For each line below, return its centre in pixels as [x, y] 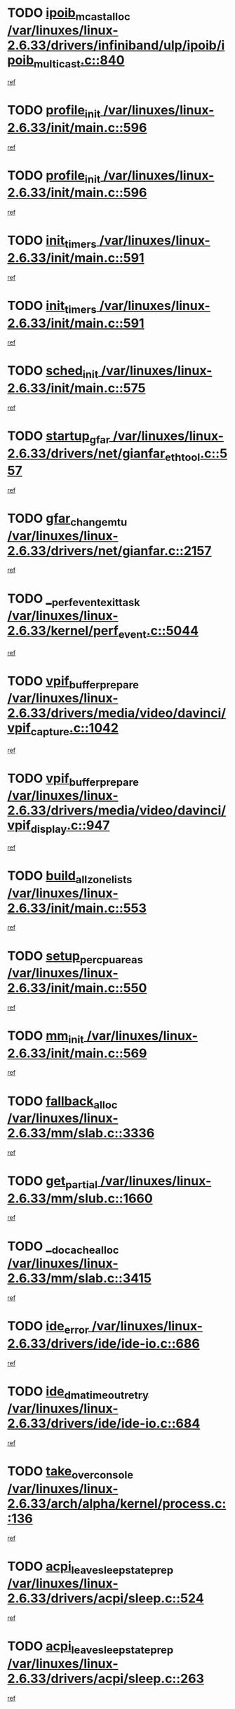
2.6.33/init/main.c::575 [76, 388]
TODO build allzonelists [70, 877]
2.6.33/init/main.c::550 [77, 988]
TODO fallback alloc [62, 1102]
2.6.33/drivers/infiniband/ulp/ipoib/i [116, 45]
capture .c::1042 [75, 729]
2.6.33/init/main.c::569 [77, 1053]
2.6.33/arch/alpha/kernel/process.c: [117, 1503]
